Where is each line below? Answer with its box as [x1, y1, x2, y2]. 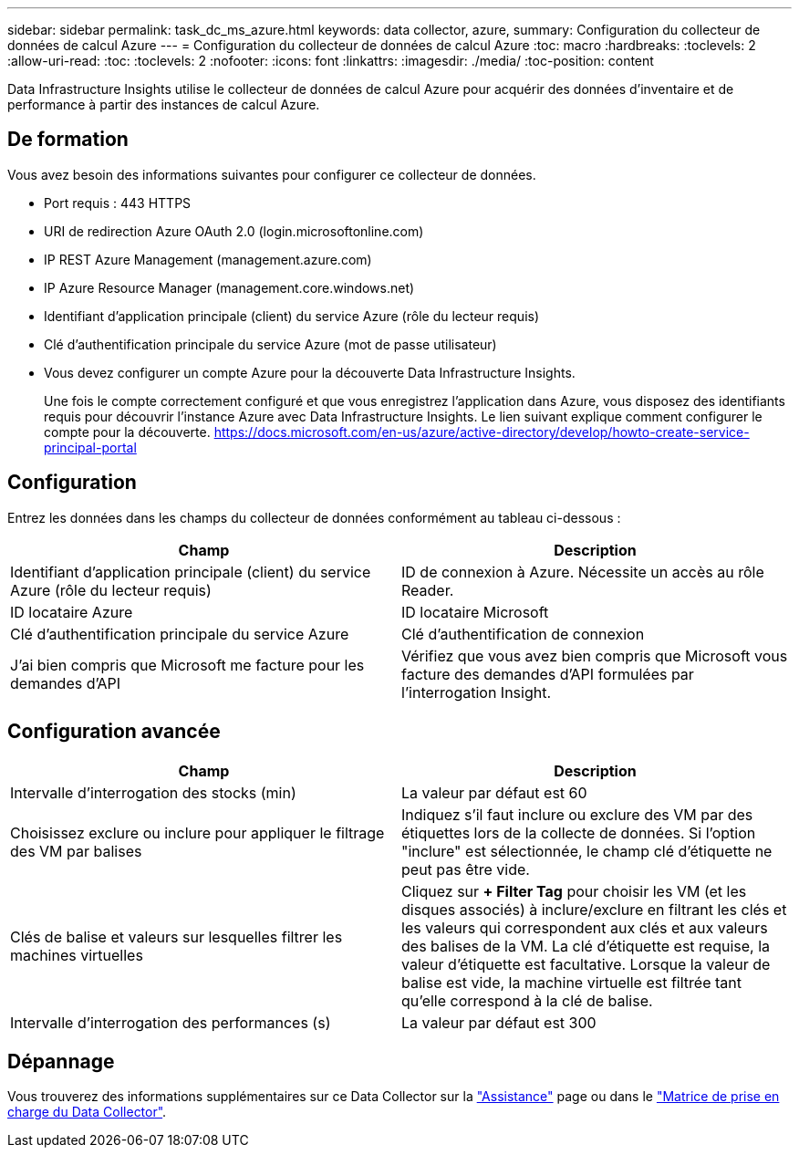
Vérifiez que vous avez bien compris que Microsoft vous [401, 646, 788, 665]
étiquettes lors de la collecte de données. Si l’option [401, 823, 756, 842]
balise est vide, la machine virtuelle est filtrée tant [401, 973, 742, 992]
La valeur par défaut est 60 [401, 783, 587, 802]
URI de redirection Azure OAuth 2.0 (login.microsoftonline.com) [44, 223, 424, 239]
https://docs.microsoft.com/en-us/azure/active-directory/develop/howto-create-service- [213, 423, 750, 440]
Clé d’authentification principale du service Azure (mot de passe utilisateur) [44, 336, 497, 352]
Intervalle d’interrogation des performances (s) [10, 1013, 331, 1032]
